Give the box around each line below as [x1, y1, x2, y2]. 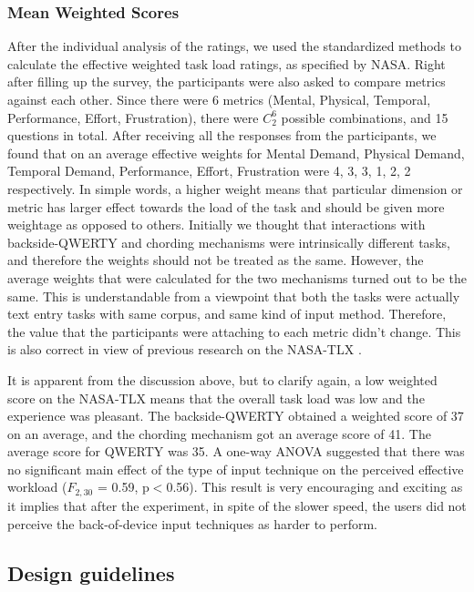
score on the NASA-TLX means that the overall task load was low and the [7, 388, 425, 407]
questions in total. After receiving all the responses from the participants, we [7, 126, 437, 145]
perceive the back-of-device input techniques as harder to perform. [7, 514, 377, 533]
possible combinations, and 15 [281, 107, 448, 127]
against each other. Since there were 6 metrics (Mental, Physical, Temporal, [7, 90, 431, 108]
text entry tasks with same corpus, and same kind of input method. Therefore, [7, 304, 447, 323]
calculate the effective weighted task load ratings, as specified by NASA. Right [7, 54, 446, 73]
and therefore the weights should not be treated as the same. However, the [7, 250, 424, 270]
